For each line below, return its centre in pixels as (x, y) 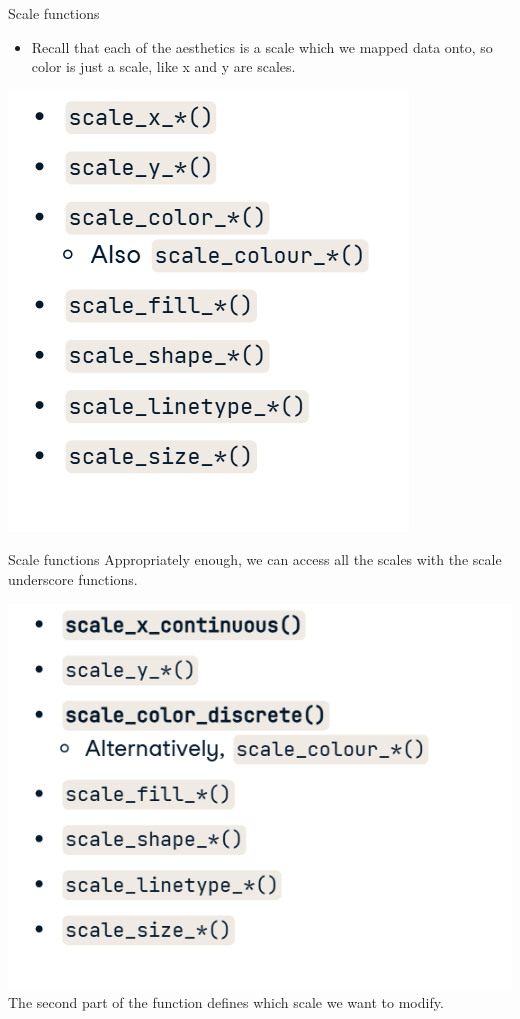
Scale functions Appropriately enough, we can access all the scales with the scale (255, 559)
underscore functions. (73, 578)
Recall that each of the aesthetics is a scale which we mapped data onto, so (262, 46)
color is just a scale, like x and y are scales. (163, 66)
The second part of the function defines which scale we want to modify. (226, 1002)
